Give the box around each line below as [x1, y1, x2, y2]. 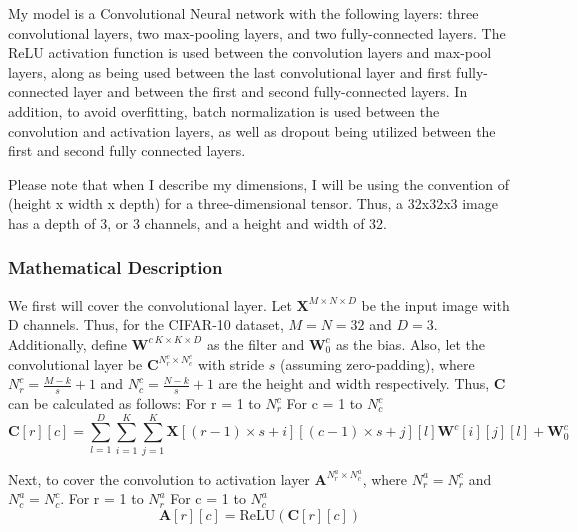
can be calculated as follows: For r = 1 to [8, 393, 261, 414]
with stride [197, 353, 265, 374]
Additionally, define [8, 333, 128, 354]
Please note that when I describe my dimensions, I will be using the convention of [8, 173, 510, 194]
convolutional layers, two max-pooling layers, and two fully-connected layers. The [8, 22, 506, 43]
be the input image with [361, 294, 510, 315]
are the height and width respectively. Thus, [218, 373, 490, 394]
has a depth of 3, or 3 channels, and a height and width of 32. [8, 212, 387, 233]
